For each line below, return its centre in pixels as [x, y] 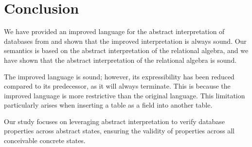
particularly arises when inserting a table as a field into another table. [108, 105]
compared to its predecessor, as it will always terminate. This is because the [117, 86]
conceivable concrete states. [45, 140]
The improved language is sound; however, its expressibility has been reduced [119, 76]
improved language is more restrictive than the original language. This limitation [125, 95]
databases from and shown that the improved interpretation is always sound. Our [125, 41]
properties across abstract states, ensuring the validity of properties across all [119, 131]
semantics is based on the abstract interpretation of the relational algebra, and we [126, 50]
